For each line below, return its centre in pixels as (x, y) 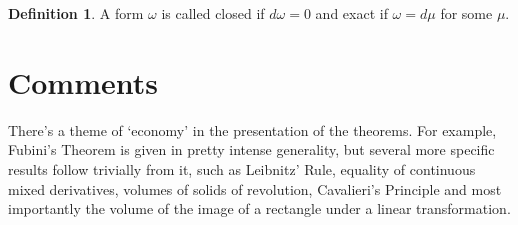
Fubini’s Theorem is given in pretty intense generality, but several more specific (251, 149)
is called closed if (213, 13)
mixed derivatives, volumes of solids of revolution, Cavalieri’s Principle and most (255, 188)
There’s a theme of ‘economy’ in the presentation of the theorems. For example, (252, 129)
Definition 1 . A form (76, 13)
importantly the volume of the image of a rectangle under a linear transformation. (259, 208)
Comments (83, 81)
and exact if (351, 13)
